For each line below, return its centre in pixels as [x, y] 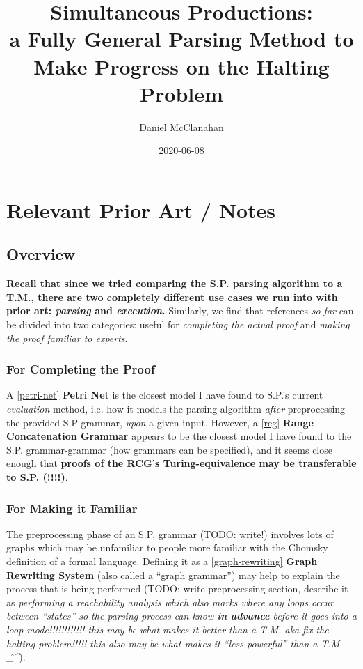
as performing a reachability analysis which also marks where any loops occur [170, 602]
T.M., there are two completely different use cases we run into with [172, 297]
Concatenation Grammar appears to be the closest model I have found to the [179, 436]
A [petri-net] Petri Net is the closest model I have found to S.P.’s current [165, 395]
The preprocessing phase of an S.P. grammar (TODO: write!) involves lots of [170, 533]
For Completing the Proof [81, 369]
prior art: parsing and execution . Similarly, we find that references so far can [180, 310]
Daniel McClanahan [181, 126]
